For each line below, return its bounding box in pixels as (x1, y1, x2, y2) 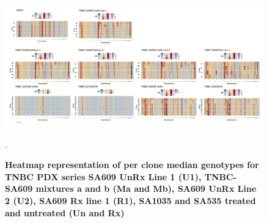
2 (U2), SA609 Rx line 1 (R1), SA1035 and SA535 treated (5, 194, 256, 207)
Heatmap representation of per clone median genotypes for (5, 158, 259, 171)
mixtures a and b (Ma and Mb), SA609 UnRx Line (35, 182, 257, 195)
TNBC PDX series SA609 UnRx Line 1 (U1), (5, 170, 202, 183)
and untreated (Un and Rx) (5, 206, 125, 219)
